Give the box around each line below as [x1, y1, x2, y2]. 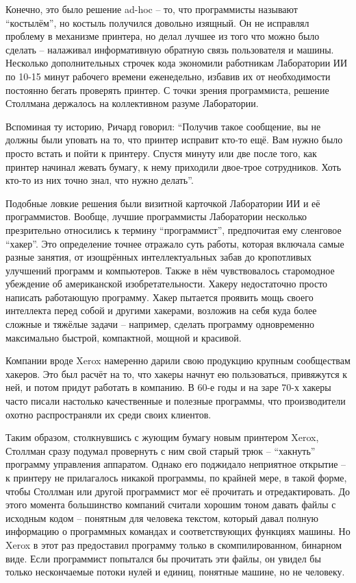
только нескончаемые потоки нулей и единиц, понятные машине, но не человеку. [5, 564, 345, 579]
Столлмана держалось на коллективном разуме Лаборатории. [5, 96, 259, 110]
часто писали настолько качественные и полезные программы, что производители [5, 394, 346, 408]
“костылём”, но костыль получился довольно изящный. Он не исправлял [5, 15, 309, 29]
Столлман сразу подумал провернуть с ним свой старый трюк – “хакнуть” [5, 443, 316, 457]
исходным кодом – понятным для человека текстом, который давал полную [5, 510, 318, 525]
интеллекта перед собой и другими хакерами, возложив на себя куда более [5, 303, 317, 318]
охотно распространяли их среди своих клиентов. [5, 407, 212, 421]
